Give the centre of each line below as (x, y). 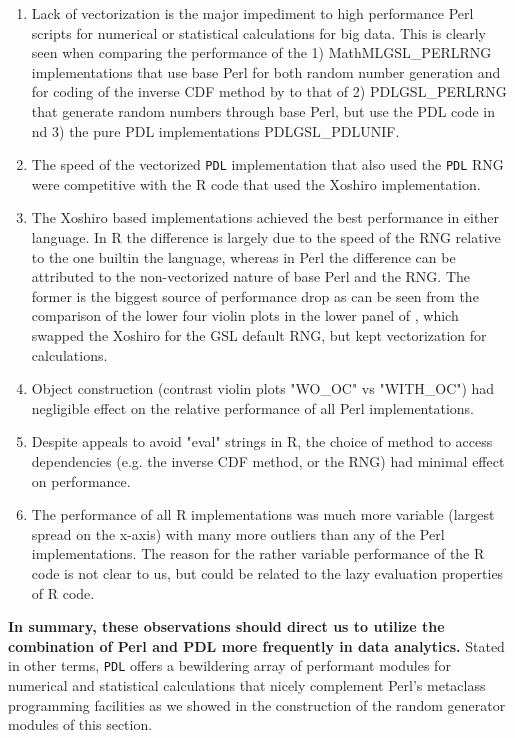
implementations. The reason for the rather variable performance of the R (258, 553)
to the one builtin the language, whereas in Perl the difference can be (243, 256)
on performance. (81, 480)
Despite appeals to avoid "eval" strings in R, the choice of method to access (262, 441)
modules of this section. (80, 724)
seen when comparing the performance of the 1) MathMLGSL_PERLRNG (261, 52)
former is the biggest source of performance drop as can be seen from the (255, 295)
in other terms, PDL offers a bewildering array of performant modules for (229, 665)
